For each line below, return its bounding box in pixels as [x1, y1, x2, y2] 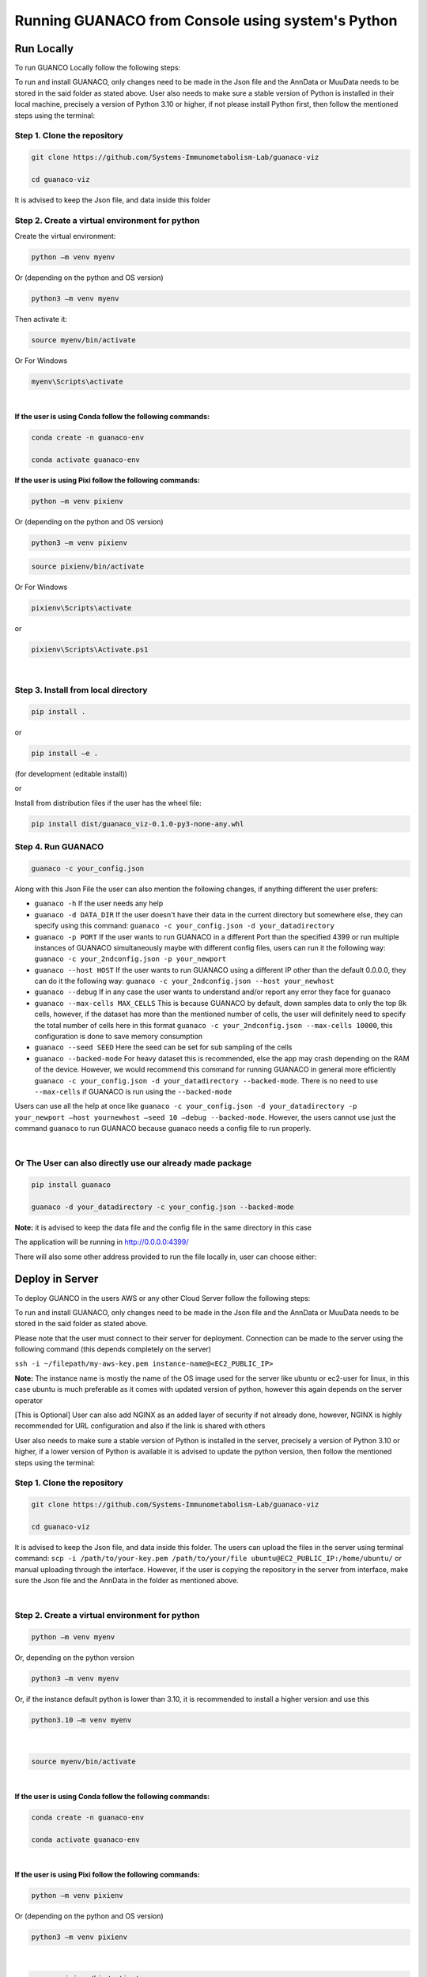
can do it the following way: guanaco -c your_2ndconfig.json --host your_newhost [34, 977, 335, 986]
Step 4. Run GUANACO [14, 841, 104, 852]
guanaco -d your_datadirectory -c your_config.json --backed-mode [31, 1202, 294, 1212]
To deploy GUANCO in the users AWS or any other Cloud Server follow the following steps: [14, 1293, 311, 1302]
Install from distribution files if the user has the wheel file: [14, 798, 202, 807]
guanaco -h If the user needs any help [34, 898, 164, 909]
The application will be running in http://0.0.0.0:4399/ [14, 1238, 189, 1247]
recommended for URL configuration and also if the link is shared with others [14, 1421, 266, 1431]
